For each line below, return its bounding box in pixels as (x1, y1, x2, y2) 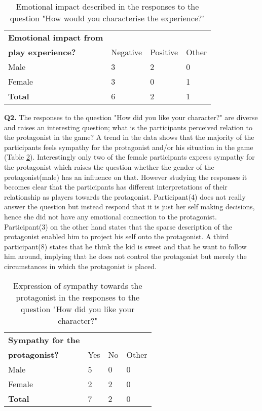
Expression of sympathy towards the (13, 279, 142, 291)
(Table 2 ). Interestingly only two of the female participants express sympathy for (4, 152, 255, 162)
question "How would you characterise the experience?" (10, 12, 205, 24)
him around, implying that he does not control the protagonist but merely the (4, 251, 247, 261)
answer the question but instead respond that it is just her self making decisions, (4, 201, 255, 212)
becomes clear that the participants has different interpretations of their (4, 181, 228, 192)
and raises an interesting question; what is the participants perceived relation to (4, 122, 252, 132)
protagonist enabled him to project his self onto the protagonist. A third (4, 231, 229, 242)
